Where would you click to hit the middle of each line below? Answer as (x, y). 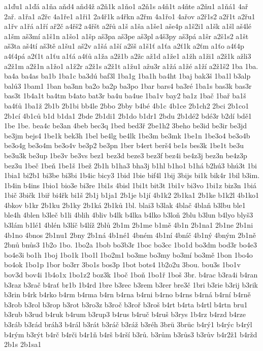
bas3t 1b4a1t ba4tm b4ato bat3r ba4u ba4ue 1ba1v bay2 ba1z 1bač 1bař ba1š (125, 96)
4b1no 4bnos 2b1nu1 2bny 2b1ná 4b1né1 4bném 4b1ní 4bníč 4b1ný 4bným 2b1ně (130, 235)
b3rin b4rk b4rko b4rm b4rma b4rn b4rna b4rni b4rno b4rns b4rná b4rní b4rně (127, 294)
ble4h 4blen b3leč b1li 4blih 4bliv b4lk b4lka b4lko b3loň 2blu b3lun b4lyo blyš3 (129, 215)
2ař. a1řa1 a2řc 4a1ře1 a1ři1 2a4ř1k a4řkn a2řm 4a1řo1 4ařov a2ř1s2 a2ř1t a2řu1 (130, 16)
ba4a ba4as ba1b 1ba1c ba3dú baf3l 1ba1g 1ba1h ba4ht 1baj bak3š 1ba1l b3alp (127, 76)
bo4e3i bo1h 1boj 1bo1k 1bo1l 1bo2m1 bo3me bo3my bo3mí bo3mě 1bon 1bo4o (128, 254)
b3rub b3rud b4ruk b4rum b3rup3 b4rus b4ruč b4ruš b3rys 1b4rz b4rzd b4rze (125, 314)
